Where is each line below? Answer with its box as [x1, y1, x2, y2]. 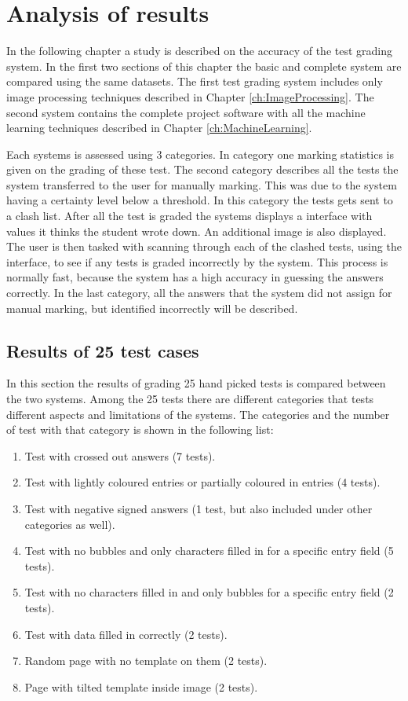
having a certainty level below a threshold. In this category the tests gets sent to [6, 192, 393, 208]
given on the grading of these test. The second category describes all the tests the [6, 161, 399, 178]
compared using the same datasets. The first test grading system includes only [6, 73, 383, 90]
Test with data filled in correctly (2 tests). [24, 626, 228, 642]
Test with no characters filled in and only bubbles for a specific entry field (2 [24, 584, 394, 600]
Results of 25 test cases [6, 338, 199, 362]
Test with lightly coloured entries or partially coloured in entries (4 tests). [24, 474, 381, 490]
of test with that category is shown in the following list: [6, 421, 274, 438]
